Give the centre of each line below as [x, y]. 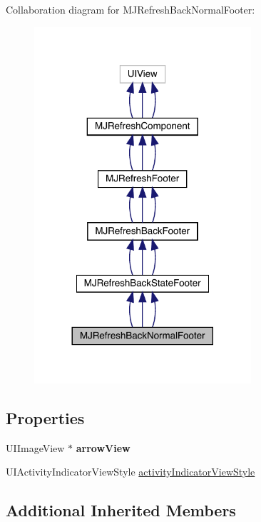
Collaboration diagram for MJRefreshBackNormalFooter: [130, 9]
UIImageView [35, 447]
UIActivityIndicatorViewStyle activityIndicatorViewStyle [130, 472]
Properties [45, 417]
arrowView [103, 447]
